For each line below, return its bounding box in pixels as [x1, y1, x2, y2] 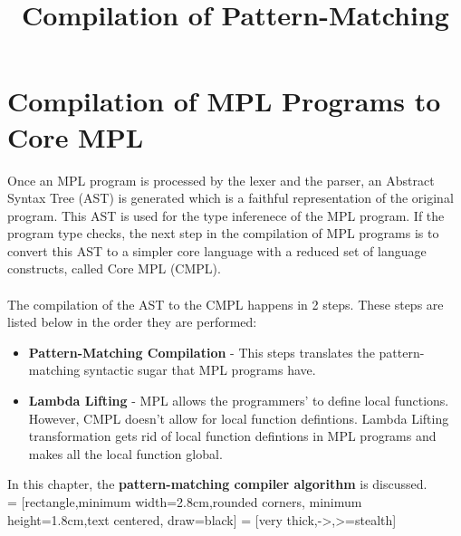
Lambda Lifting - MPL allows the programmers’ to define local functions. [28, 391, 449, 410]
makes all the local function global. [28, 444, 223, 463]
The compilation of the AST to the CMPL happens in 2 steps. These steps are [7, 294, 444, 313]
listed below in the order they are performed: [7, 312, 257, 331]
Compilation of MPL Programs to [7, 82, 441, 120]
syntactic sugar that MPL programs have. [83, 360, 316, 379]
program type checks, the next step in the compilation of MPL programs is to [7, 224, 439, 243]
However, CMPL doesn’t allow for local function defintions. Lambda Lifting [28, 408, 449, 427]
